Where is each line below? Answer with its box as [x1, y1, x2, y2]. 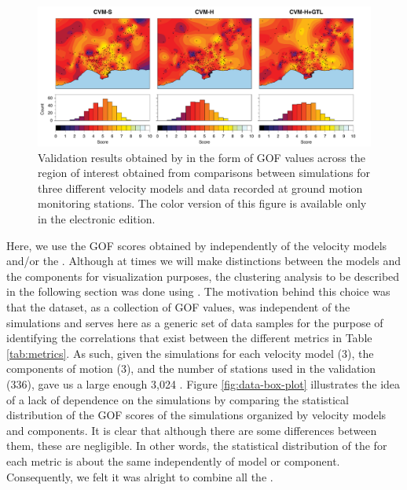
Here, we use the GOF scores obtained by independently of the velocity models [6, 237, 387, 253]
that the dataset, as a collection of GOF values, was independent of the [6, 298, 350, 315]
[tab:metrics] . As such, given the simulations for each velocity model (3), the [6, 344, 374, 361]
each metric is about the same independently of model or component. [6, 452, 340, 469]
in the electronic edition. [38, 211, 156, 227]
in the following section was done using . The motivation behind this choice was [6, 283, 390, 300]
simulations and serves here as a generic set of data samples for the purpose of [6, 314, 383, 330]
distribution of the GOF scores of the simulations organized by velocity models [6, 407, 387, 423]
